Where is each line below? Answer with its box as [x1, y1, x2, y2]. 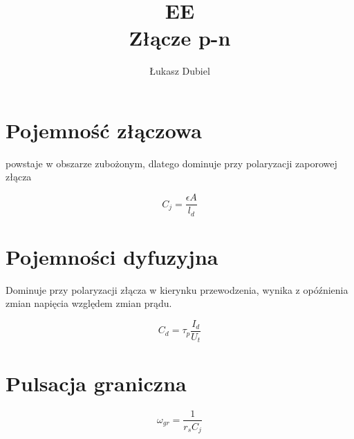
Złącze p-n [129, 24, 231, 52]
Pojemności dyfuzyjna [6, 242, 218, 270]
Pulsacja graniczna [6, 368, 187, 397]
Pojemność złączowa [6, 115, 202, 144]
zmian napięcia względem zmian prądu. [6, 296, 172, 310]
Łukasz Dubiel [149, 64, 210, 78]
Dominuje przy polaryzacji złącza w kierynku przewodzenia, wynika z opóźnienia [6, 282, 348, 297]
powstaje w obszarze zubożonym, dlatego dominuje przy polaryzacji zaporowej [6, 156, 337, 170]
